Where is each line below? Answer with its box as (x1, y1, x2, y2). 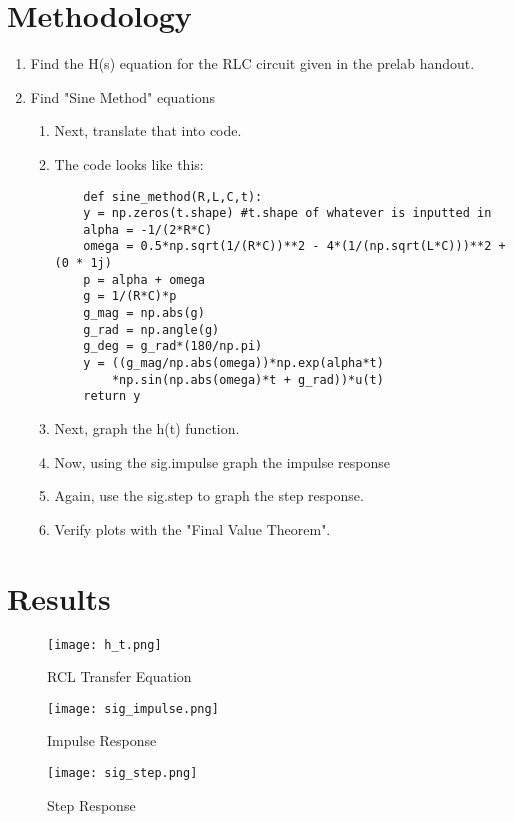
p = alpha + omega (83, 272, 205, 287)
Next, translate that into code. (54, 120, 242, 141)
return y (83, 389, 141, 404)
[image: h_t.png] (47, 637, 162, 652)
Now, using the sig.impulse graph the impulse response (54, 451, 390, 472)
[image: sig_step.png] (47, 766, 198, 781)
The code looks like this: (54, 153, 204, 174)
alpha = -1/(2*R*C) (83, 222, 213, 237)
